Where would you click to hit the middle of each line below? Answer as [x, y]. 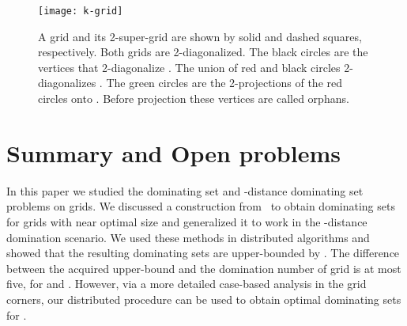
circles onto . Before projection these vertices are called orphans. [194, 99]
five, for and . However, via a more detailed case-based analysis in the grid [187, 284]
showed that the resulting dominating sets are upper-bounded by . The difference [203, 253]
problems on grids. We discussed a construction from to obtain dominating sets [201, 206]
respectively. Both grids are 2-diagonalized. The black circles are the [203, 52]
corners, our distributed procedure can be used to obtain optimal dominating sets [204, 299]
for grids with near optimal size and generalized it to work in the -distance [187, 221]
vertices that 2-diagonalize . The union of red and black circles [189, 67]
